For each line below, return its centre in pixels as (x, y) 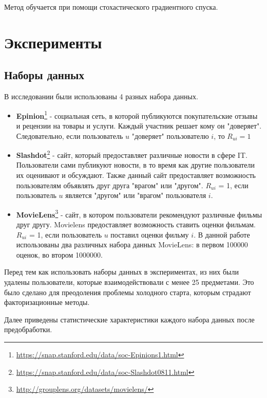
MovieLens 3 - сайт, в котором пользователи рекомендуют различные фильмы (139, 213)
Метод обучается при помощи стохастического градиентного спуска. (111, 7)
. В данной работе (222, 234)
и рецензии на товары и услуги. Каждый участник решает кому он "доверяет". (139, 126)
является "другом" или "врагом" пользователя (136, 195)
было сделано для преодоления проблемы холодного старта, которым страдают (128, 292)
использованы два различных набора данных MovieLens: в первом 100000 (132, 245)
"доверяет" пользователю (170, 135)
